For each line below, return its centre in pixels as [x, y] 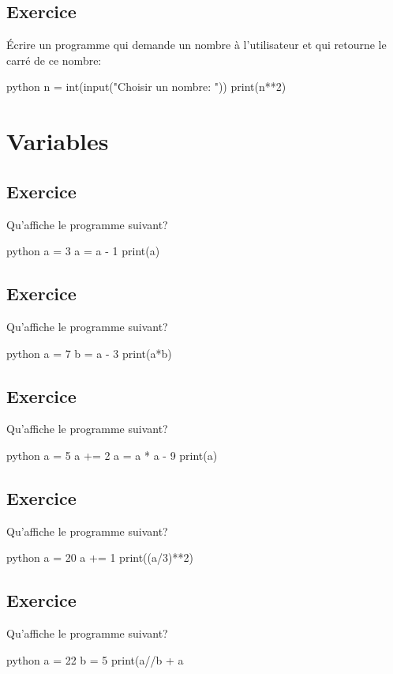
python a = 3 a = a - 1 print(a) [83, 251]
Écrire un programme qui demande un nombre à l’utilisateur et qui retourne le [196, 45]
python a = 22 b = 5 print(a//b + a [95, 659]
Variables [58, 141]
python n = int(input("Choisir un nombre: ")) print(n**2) [146, 87]
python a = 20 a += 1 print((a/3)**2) [100, 557]
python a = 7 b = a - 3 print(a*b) [89, 353]
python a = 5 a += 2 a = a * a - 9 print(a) [112, 455]
